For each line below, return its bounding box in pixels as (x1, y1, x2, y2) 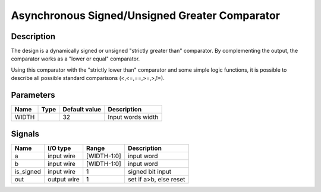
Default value (62, 105, 102, 114)
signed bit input (128, 167, 172, 175)
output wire (48, 175, 80, 183)
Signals (11, 129, 40, 139)
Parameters (11, 90, 55, 100)
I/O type (48, 144, 71, 152)
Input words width (108, 113, 159, 121)
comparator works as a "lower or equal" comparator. (11, 55, 140, 62)
